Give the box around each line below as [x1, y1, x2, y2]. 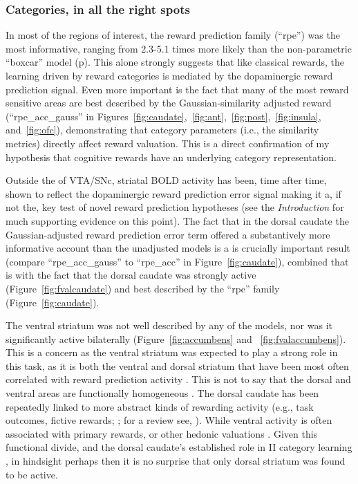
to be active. [6, 467, 58, 481]
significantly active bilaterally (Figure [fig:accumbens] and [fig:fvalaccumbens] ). [6, 331, 346, 346]
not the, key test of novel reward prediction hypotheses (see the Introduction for [6, 200, 344, 214]
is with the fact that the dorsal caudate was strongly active [6, 268, 256, 282]
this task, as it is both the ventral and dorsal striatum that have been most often [6, 358, 349, 373]
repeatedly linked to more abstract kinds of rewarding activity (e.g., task [6, 399, 314, 413]
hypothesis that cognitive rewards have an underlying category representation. [6, 149, 337, 164]
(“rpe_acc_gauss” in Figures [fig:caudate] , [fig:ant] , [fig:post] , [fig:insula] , [6, 109, 321, 123]
